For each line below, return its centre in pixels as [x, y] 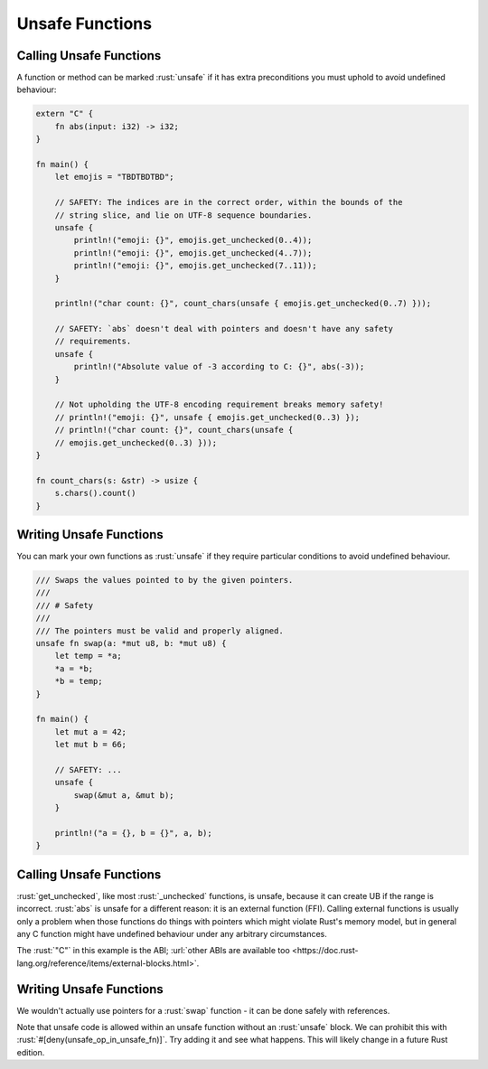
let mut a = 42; [90, 731]
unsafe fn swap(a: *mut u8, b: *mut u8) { [131, 643]
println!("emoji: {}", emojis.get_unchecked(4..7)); [193, 253]
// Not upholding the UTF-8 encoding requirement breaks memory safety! [219, 405]
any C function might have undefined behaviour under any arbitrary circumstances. [172, 933]
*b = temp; [79, 681]
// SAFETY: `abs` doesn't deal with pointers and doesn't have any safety [224, 329]
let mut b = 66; [90, 745]
